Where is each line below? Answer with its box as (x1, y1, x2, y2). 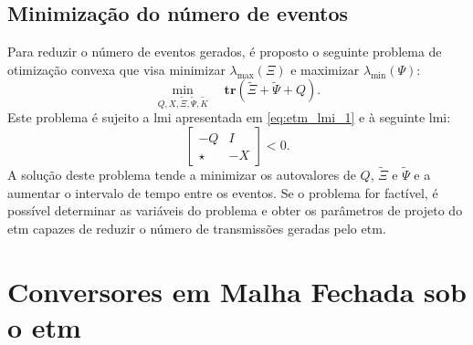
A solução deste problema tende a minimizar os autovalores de (7, 164, 356, 183)
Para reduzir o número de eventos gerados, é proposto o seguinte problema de (7, 42, 442, 61)
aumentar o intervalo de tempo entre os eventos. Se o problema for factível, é (7, 183, 438, 202)
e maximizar (290, 59, 360, 78)
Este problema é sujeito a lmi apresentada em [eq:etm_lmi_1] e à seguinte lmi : (7, 108, 451, 127)
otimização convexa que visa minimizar (7, 59, 226, 78)
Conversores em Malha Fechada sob (7, 272, 467, 309)
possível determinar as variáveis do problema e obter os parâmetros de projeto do (7, 201, 463, 220)
